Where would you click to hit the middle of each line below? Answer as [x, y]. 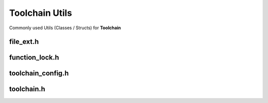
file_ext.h [24, 42]
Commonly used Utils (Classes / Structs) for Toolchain [65, 28]
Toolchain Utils [40, 13]
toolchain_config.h [39, 74]
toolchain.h [27, 89]
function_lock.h [34, 58]
